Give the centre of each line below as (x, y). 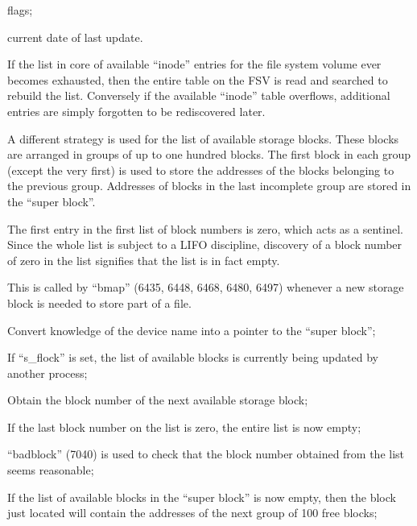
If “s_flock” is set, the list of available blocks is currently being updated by (193, 357)
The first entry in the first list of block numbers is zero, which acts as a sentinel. (205, 228)
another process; (47, 373)
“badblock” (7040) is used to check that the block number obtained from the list (206, 454)
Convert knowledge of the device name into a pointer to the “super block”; (192, 330)
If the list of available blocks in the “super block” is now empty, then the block (202, 497)
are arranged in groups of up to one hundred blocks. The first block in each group (209, 154)
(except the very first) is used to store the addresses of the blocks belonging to (201, 170)
